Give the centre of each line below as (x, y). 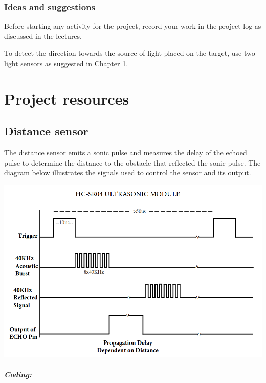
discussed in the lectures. (43, 36)
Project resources (67, 98)
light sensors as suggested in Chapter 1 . (66, 63)
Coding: (18, 375)
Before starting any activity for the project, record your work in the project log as (133, 26)
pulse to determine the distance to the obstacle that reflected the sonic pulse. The (132, 162)
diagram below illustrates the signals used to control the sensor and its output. (128, 173)
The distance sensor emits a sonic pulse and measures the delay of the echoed (126, 153)
